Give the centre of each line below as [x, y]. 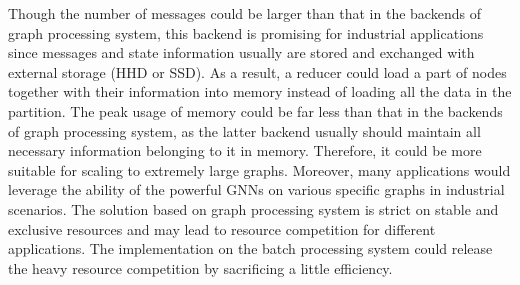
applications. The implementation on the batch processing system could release [250, 248]
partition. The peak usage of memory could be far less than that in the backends [255, 110]
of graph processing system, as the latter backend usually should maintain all [244, 130]
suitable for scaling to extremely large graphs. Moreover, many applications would [259, 169]
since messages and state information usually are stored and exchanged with [241, 52]
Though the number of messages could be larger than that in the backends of [244, 13]
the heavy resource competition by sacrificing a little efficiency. [200, 267]
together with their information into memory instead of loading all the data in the [260, 91]
